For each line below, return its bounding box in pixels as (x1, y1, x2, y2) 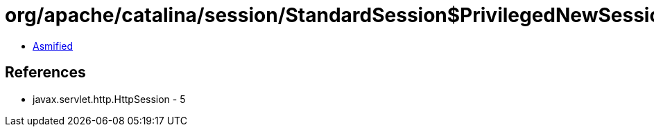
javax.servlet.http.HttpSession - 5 (33, 93, 186, 105)
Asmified (33, 39, 74, 52)
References (5, 64, 86, 82)
